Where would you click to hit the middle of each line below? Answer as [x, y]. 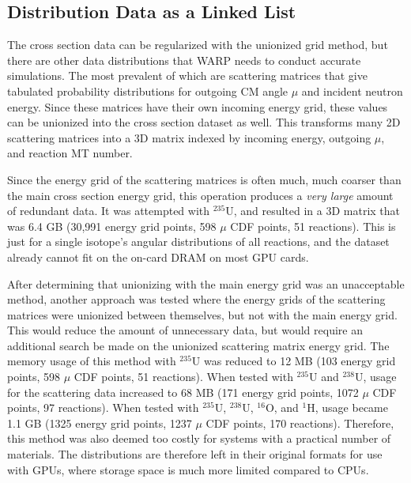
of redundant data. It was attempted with [109, 211]
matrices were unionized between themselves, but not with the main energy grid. [202, 314]
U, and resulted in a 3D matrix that [313, 211]
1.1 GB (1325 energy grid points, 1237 [100, 423]
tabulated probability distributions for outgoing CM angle [148, 91]
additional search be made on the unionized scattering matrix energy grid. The [198, 345]
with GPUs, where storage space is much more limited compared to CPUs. [188, 469]
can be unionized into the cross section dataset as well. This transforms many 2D [204, 122]
